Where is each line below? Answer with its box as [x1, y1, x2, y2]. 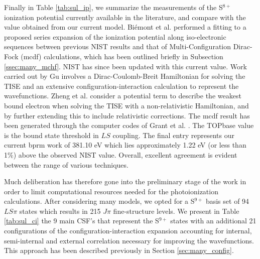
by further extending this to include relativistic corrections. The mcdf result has [4, 110, 250, 120]
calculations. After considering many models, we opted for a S [4, 196, 195, 206]
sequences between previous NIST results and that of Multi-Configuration [4, 41, 231, 52]
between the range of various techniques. [4, 159, 128, 170]
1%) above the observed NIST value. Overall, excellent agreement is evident [4, 149, 237, 160]
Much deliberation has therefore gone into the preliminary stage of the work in [4, 176, 246, 187]
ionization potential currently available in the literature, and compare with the [4, 12, 246, 22]
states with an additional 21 [170, 215, 256, 226]
